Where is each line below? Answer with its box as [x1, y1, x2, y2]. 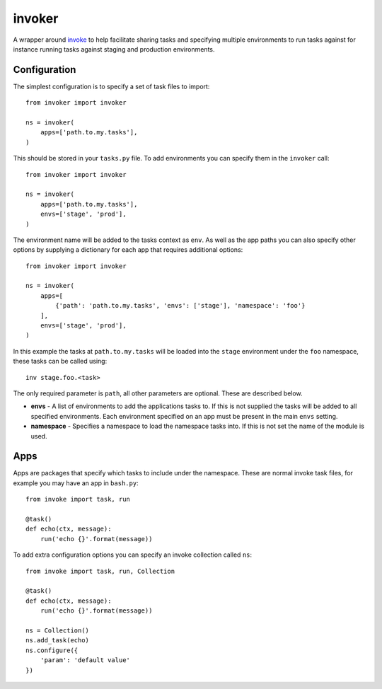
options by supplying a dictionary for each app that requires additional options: [13, 245, 243, 254]
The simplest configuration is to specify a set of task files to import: [13, 82, 210, 91]
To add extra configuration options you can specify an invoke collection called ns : [13, 550, 253, 559]
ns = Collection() [25, 626, 90, 635]
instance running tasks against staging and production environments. [13, 45, 215, 53]
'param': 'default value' [40, 656, 131, 664]
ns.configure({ [25, 646, 79, 654]
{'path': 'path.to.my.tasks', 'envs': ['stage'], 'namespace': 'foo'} [55, 301, 306, 310]
